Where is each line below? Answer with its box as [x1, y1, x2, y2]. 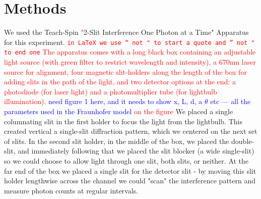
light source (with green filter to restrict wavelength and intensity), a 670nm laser [4, 57, 256, 67]
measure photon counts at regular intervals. [4, 185, 138, 195]
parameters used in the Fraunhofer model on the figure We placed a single [4, 106, 233, 116]
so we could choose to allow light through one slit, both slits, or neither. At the [4, 155, 249, 166]
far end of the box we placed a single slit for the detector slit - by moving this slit [4, 165, 256, 176]
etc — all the [210, 96, 251, 107]
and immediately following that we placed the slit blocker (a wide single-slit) [18, 145, 254, 156]
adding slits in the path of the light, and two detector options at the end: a [4, 76, 236, 87]
